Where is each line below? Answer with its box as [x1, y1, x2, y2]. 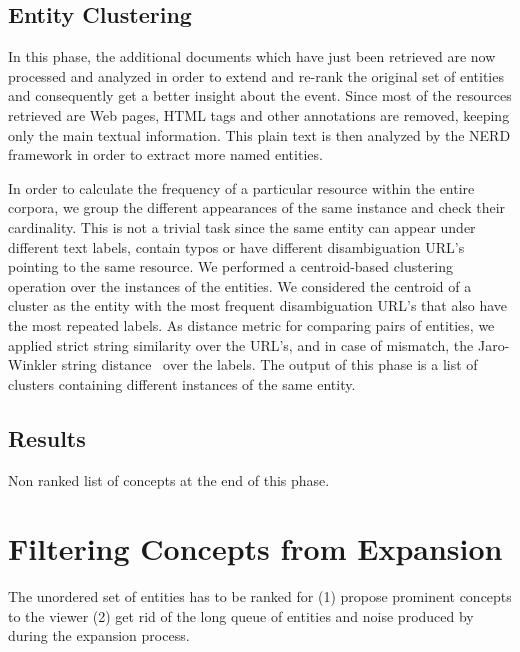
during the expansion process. [8, 625, 190, 646]
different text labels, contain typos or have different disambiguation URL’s [8, 236, 465, 257]
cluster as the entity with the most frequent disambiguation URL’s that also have [8, 295, 508, 316]
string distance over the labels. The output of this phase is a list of [61, 354, 478, 375]
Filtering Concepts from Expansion [8, 528, 503, 569]
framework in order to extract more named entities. [8, 144, 323, 165]
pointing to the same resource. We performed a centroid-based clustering [8, 256, 454, 277]
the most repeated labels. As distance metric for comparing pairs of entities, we [8, 314, 495, 335]
